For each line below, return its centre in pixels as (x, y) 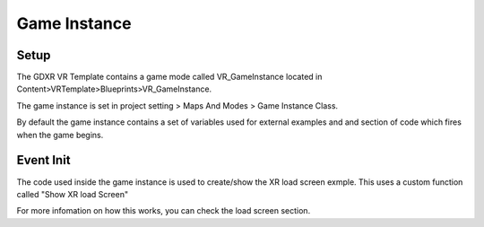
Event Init (43, 160)
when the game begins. (60, 135)
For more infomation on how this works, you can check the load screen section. (164, 211)
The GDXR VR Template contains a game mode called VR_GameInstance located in (169, 77)
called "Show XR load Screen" (73, 194)
